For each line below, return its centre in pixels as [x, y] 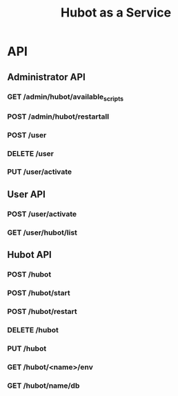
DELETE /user [30, 153]
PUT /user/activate [40, 172]
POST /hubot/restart [42, 311]
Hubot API [29, 255]
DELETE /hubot [33, 330]
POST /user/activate [42, 214]
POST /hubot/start [39, 293]
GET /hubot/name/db [43, 386]
